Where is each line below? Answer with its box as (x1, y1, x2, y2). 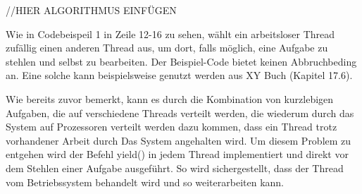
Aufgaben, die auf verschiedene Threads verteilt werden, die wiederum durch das (6, 105, 354, 120)
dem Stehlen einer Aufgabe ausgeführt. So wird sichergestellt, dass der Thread (6, 160, 344, 175)
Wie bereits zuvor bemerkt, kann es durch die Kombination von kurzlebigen (6, 91, 334, 106)
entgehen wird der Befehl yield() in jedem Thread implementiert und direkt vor (6, 147, 349, 162)
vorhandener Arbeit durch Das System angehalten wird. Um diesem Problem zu (6, 133, 351, 147)
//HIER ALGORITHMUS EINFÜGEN (6, 3, 177, 17)
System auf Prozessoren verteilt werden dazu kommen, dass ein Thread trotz (6, 119, 337, 134)
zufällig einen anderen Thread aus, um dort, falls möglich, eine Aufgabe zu (6, 40, 328, 55)
